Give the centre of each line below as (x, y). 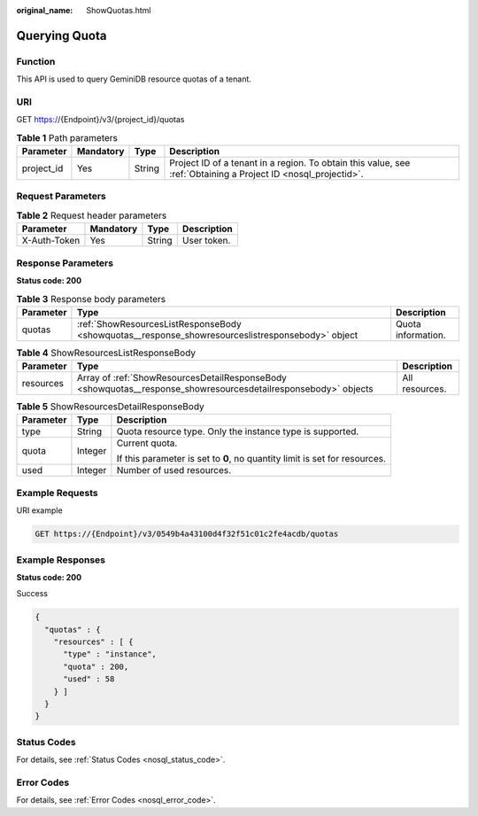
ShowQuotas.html (119, 10)
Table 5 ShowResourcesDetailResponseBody (110, 407)
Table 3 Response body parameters (91, 299)
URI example (39, 510)
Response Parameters (65, 263)
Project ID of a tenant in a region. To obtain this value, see (290, 163)
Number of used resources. (174, 470)
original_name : (45, 10)
